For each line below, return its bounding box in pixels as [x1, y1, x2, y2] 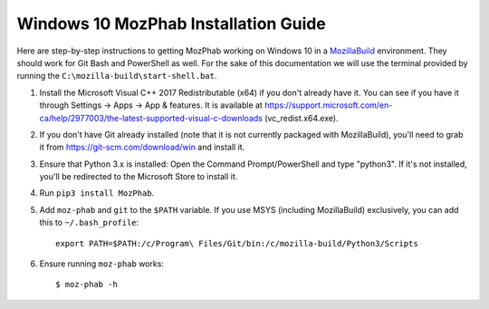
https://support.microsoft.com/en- [264, 100, 393, 111]
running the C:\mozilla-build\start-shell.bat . [16, 71, 217, 82]
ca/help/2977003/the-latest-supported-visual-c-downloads [39, 112, 263, 123]
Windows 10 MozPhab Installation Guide [16, 14, 326, 34]
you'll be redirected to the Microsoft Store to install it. [39, 171, 238, 182]
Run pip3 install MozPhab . [39, 188, 155, 198]
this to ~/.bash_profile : [39, 217, 139, 228]
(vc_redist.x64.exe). [264, 112, 339, 123]
